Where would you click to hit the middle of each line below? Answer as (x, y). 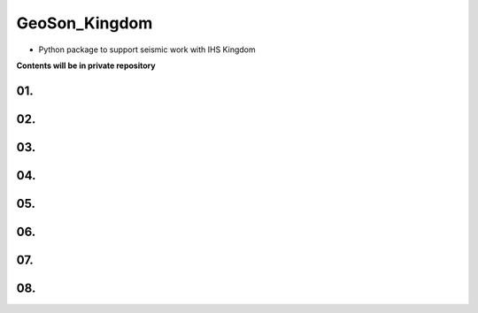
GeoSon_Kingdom (85, 23)
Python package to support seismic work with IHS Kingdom (147, 50)
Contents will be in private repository (86, 65)
